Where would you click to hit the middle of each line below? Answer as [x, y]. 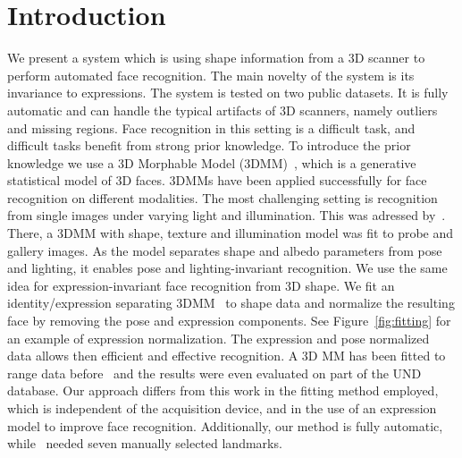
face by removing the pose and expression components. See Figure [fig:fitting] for [229, 321]
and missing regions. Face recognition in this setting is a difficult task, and [211, 127]
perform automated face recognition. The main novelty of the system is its [211, 75]
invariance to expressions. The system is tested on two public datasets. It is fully [228, 93]
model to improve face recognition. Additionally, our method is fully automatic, [225, 425]
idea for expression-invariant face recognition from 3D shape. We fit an [201, 285]
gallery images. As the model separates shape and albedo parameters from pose [225, 250]
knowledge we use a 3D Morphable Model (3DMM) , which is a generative [212, 162]
